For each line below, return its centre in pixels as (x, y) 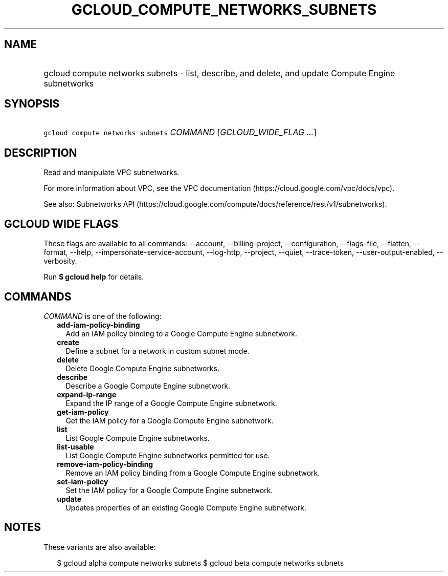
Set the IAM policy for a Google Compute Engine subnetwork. (169, 490)
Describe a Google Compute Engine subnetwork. (148, 386)
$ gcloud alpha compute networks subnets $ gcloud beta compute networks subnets (200, 563)
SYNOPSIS (32, 104)
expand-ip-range (87, 394)
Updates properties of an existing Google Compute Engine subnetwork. (186, 507)
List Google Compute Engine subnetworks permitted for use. (168, 455)
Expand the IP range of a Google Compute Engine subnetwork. (171, 403)
